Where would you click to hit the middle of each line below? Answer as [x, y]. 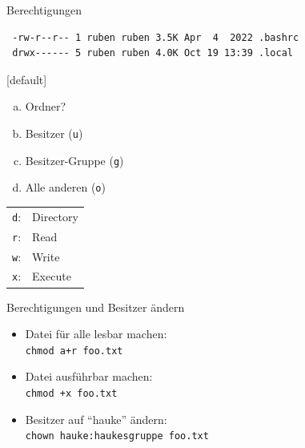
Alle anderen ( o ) [65, 187]
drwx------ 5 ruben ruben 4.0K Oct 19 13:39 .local [152, 53]
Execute [52, 276]
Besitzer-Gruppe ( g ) [74, 160]
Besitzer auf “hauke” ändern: [96, 419]
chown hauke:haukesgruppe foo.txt [117, 436]
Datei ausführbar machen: [89, 376]
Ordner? [46, 106]
